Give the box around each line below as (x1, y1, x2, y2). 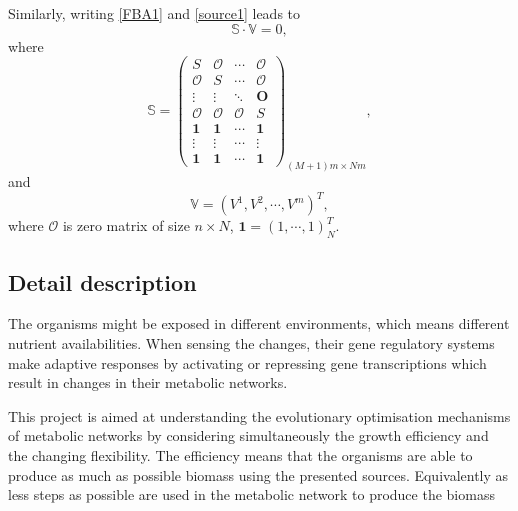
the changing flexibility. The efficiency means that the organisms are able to (8, 444, 473, 465)
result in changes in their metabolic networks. (8, 372, 288, 393)
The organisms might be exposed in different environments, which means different (8, 313, 510, 334)
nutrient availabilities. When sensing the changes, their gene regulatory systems (8, 333, 495, 354)
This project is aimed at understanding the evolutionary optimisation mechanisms (8, 405, 511, 426)
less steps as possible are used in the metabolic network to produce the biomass (8, 484, 495, 505)
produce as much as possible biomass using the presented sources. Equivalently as (8, 464, 509, 485)
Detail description (8, 266, 197, 297)
